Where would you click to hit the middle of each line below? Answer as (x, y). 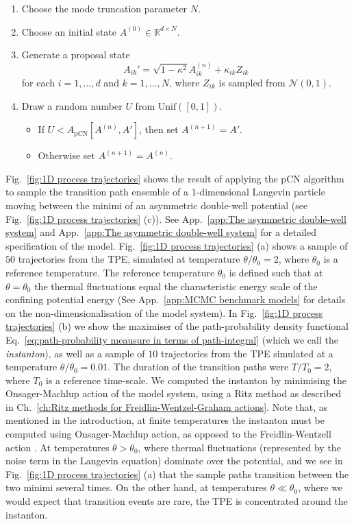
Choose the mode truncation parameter (104, 8)
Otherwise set (66, 155)
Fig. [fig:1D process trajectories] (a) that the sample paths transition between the (177, 474)
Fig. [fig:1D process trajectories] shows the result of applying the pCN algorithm (175, 178)
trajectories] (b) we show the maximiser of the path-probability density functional (177, 326)
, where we (320, 487)
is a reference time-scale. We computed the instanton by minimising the (197, 380)
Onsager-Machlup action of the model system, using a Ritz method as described (174, 393)
